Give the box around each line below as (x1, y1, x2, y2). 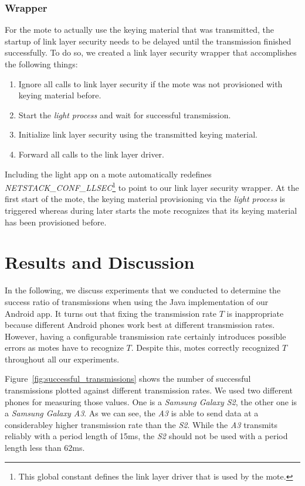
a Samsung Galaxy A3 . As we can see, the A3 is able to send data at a (5, 407, 259, 419)
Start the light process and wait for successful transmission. (18, 108, 231, 121)
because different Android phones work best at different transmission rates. (5, 319, 275, 331)
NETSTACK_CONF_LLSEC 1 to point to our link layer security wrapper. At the (5, 180, 299, 193)
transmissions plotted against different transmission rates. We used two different (5, 384, 293, 396)
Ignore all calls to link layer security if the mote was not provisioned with (18, 77, 283, 90)
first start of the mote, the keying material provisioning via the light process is (5, 193, 286, 205)
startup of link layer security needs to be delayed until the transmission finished (5, 35, 292, 47)
